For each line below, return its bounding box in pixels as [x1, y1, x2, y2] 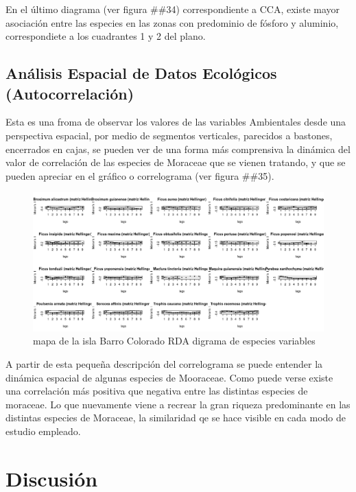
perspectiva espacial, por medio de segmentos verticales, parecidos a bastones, [5, 128, 333, 142]
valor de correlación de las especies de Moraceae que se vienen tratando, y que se [5, 155, 346, 169]
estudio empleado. [5, 423, 81, 438]
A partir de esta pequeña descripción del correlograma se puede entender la [5, 357, 323, 371]
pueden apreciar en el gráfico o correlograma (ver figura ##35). [5, 168, 274, 183]
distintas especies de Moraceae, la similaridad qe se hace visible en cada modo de [5, 410, 346, 425]
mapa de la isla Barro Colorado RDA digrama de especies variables [33, 333, 316, 348]
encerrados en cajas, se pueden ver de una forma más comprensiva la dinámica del [5, 141, 351, 156]
